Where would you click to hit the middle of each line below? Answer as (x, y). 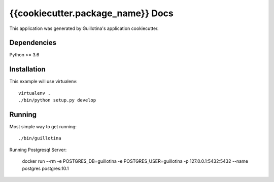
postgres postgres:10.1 (45, 168)
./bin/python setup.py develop (57, 100)
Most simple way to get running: (43, 127)
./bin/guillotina (40, 138)
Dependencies (33, 43)
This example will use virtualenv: (44, 82)
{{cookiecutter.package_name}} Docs (91, 13)
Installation (27, 69)
